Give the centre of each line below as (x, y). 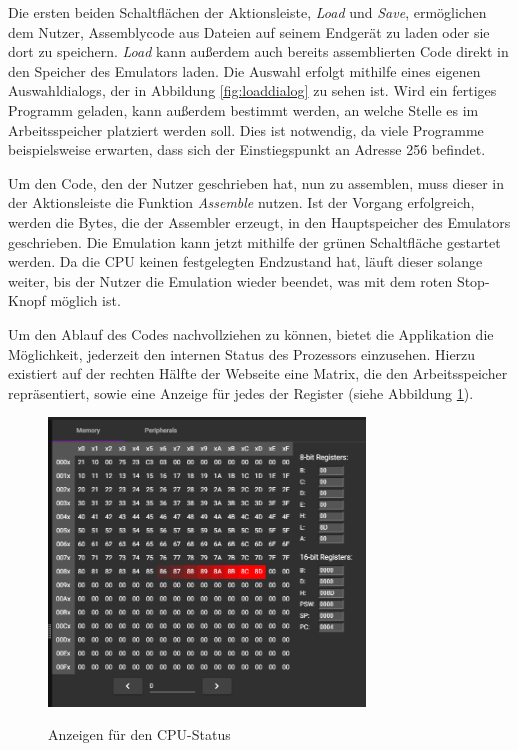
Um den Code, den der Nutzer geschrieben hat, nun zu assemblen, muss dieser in (256, 182)
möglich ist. (85, 300)
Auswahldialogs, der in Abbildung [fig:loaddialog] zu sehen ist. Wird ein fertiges (252, 90)
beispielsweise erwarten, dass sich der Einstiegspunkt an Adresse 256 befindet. (247, 149)
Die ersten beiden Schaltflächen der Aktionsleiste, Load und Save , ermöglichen (247, 12)
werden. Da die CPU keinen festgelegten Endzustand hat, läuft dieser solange (245, 261)
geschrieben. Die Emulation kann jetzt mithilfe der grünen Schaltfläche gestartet (254, 241)
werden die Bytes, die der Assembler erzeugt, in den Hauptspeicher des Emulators (259, 221)
